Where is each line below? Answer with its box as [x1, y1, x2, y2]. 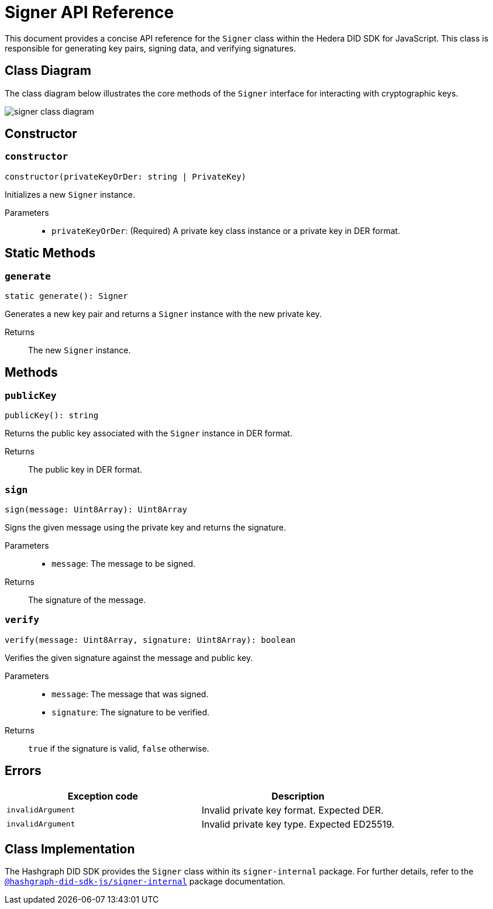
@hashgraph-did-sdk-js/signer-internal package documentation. [5, 876, 285, 887]
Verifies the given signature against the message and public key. [5, 652, 253, 663]
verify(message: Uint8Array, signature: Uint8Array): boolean [5, 635, 296, 645]
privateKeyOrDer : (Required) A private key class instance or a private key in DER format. [51, 225, 401, 236]
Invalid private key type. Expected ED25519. [201, 818, 395, 830]
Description [271, 790, 325, 802]
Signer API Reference [5, 2, 174, 22]
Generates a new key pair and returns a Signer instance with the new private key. [5, 309, 322, 319]
